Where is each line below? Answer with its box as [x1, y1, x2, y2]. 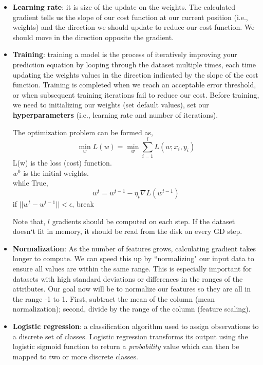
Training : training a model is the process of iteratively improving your [12, 49, 237, 60]
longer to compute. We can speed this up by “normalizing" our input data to [12, 253, 254, 264]
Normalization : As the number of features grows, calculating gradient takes [12, 243, 256, 253]
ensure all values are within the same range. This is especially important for [12, 263, 252, 273]
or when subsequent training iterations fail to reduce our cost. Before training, [12, 89, 259, 100]
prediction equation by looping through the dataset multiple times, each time [12, 59, 256, 69]
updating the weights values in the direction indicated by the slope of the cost [12, 69, 258, 80]
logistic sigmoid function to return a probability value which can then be [12, 341, 239, 352]
